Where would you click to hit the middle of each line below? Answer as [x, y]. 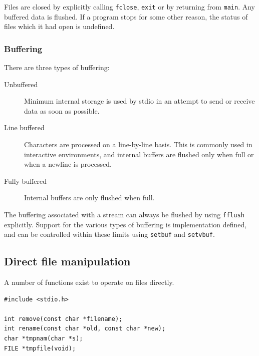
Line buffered [24, 127]
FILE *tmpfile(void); [40, 348]
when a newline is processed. [68, 164]
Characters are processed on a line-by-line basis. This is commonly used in [138, 144]
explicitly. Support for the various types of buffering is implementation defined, [125, 224]
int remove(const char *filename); [63, 319]
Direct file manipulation [67, 261]
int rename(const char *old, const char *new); [85, 329]
